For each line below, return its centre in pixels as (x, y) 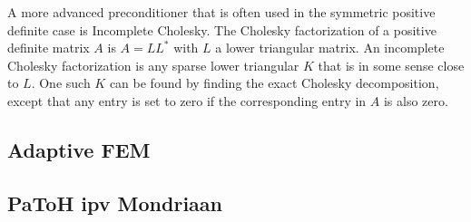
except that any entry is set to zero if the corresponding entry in (187, 100)
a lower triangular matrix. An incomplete (330, 48)
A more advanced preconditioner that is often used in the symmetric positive (221, 12)
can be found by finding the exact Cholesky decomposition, (274, 83)
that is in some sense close (391, 65)
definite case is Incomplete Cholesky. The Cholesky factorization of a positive (222, 29)
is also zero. (416, 100)
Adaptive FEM (79, 149)
